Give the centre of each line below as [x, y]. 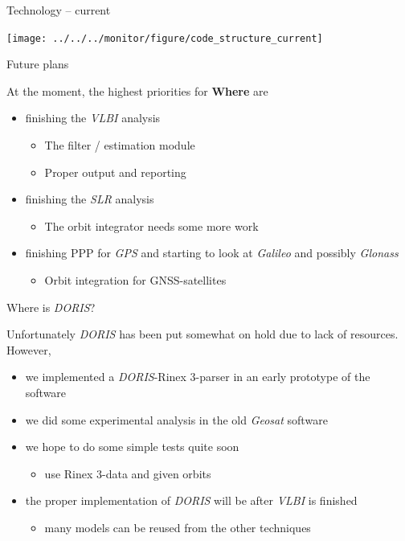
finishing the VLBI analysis [93, 118]
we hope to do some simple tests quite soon [132, 447]
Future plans [38, 64]
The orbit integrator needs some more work [151, 225]
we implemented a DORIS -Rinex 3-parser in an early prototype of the [198, 377]
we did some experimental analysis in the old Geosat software [176, 419]
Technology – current [59, 10]
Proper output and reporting [115, 172]
